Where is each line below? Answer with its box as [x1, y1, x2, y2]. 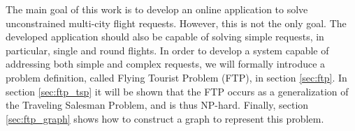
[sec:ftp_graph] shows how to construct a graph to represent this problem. [6, 111, 324, 125]
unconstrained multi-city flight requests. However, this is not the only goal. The [6, 15, 347, 30]
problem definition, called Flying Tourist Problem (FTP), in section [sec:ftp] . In [6, 70, 347, 84]
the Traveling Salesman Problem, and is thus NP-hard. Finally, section [6, 98, 309, 112]
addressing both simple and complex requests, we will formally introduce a [6, 56, 326, 71]
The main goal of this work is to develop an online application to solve [6, 2, 308, 16]
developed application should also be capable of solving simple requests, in [6, 29, 324, 44]
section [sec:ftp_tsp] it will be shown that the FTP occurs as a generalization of [6, 84, 349, 98]
